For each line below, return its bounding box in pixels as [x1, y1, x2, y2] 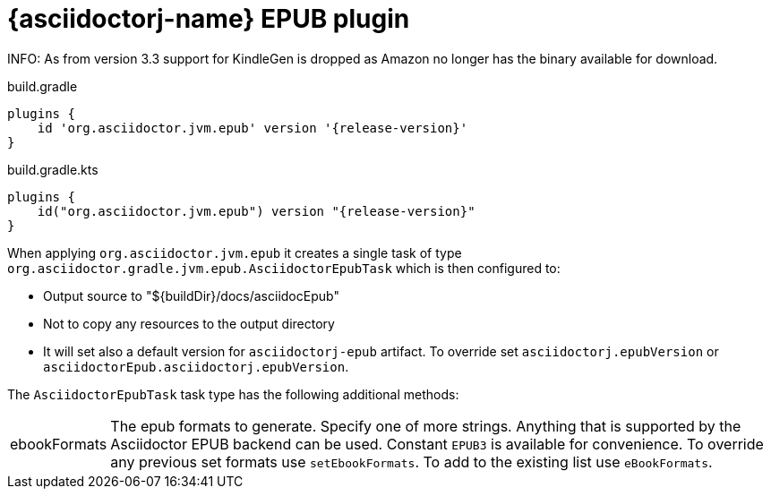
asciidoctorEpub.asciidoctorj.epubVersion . [43, 358, 349, 374]
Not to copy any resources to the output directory [43, 315, 335, 331]
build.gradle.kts [7, 161, 99, 177]
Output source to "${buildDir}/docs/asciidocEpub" [43, 287, 339, 304]
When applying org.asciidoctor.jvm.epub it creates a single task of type [7, 244, 462, 261]
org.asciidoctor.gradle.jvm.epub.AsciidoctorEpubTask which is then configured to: [7, 260, 561, 276]
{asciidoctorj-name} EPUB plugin [7, 4, 410, 34]
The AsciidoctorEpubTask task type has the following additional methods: [7, 386, 459, 402]
